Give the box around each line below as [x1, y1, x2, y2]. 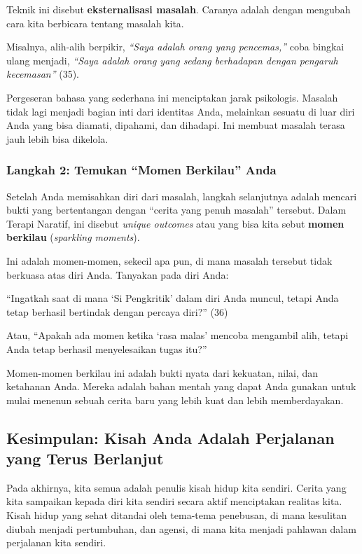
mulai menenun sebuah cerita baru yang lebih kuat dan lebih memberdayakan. [6, 392, 344, 407]
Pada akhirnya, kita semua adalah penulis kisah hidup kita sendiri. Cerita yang [6, 480, 347, 494]
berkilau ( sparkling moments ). [6, 230, 140, 244]
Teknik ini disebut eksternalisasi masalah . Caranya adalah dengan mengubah [6, 2, 351, 16]
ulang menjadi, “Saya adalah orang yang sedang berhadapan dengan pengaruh [6, 53, 338, 67]
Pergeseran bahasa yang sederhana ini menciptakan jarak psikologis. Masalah [6, 90, 338, 104]
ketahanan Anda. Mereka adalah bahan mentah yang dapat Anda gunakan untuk [6, 379, 356, 394]
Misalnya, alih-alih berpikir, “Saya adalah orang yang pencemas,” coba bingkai [6, 39, 344, 54]
